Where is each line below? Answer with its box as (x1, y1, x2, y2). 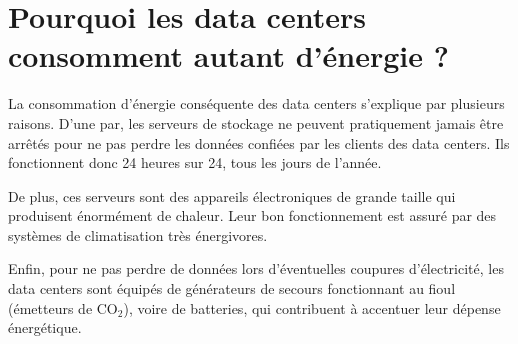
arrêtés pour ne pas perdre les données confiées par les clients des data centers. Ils (8, 132, 510, 153)
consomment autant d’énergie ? (8, 35, 449, 76)
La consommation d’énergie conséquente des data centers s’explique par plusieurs (8, 93, 505, 114)
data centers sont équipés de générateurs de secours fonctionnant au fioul (8, 278, 456, 299)
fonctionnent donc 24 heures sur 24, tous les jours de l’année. (8, 152, 382, 173)
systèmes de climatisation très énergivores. (8, 224, 268, 245)
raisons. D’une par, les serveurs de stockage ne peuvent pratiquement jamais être (8, 112, 504, 133)
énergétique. (8, 317, 82, 338)
